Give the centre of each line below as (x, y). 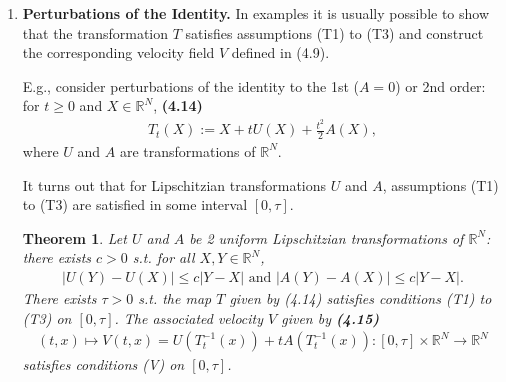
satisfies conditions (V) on (103, 364)
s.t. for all (163, 257)
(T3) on (47, 317)
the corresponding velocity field (118, 52)
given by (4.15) (330, 317)
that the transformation (95, 32)
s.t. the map (175, 297)
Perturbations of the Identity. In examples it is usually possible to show (256, 13)
